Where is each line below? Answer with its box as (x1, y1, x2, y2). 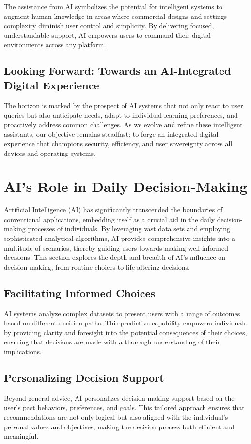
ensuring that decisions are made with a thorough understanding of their (4, 337, 220, 347)
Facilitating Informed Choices (4, 285, 156, 300)
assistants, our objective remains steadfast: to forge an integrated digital (4, 129, 219, 139)
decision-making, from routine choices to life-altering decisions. (4, 261, 190, 272)
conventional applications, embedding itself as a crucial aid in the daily (4, 214, 215, 224)
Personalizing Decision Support (4, 370, 164, 385)
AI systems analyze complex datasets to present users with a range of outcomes (4, 308, 240, 318)
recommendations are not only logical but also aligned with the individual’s (4, 411, 228, 422)
